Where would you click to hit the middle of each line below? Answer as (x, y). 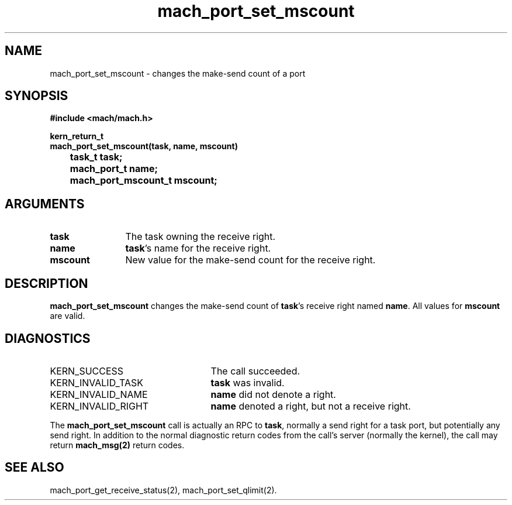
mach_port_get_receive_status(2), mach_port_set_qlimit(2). (163, 490)
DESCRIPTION (46, 283)
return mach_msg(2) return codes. (117, 445)
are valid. (68, 316)
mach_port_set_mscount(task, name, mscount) (144, 146)
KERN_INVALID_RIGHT (99, 406)
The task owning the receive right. (200, 237)
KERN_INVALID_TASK (96, 382)
